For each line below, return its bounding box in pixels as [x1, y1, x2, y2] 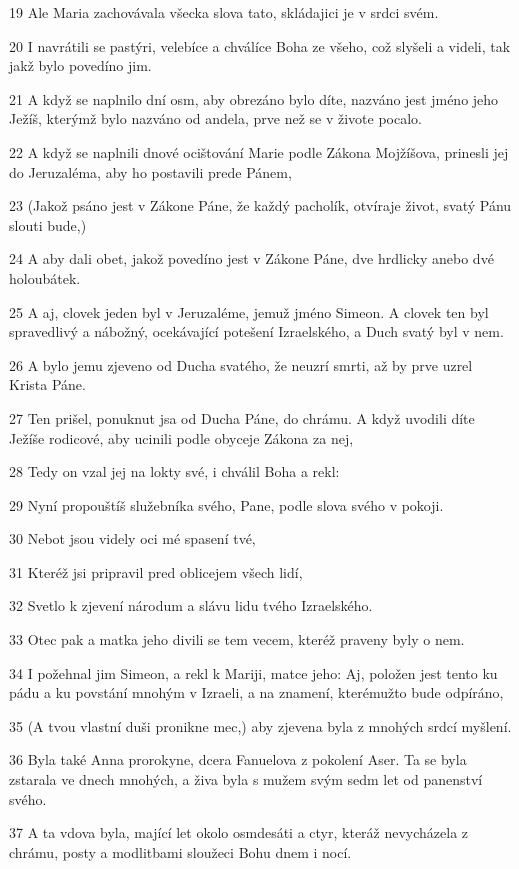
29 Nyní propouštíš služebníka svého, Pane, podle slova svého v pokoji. [9, 494, 444, 515]
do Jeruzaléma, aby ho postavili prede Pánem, [9, 161, 292, 182]
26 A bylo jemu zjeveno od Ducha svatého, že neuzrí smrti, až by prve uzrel [9, 354, 473, 375]
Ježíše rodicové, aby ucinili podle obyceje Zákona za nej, [9, 427, 354, 448]
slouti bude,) [9, 214, 87, 235]
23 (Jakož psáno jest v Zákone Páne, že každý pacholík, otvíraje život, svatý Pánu [9, 195, 512, 216]
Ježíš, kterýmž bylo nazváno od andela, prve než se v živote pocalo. [9, 108, 422, 129]
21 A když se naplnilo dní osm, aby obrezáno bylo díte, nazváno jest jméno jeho [9, 88, 499, 109]
